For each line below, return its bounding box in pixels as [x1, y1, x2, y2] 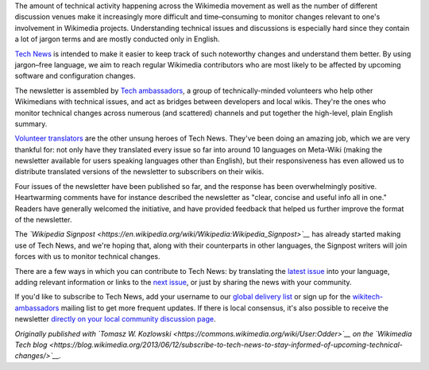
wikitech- [352, 292, 384, 302]
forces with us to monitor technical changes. [14, 252, 160, 261]
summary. [14, 119, 48, 129]
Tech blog [14, 340, 48, 349]
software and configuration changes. [14, 71, 136, 81]
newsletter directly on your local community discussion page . [14, 314, 216, 324]
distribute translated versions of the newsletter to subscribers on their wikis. [14, 167, 265, 176]
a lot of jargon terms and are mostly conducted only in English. [14, 34, 220, 44]
